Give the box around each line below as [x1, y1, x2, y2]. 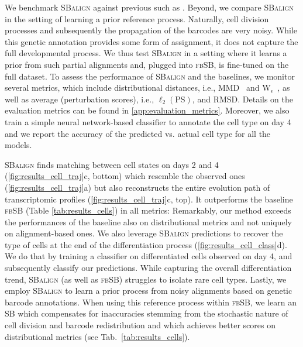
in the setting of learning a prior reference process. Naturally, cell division [5, 12, 269, 25]
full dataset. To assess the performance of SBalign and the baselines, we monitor [5, 70, 295, 82]
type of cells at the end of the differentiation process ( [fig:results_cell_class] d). [5, 238, 287, 250]
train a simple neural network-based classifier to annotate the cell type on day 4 [5, 115, 291, 128]
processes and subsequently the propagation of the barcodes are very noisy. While [5, 24, 298, 36]
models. [5, 139, 32, 151]
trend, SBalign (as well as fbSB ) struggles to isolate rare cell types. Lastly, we [5, 273, 287, 285]
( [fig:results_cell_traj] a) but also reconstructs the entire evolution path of [5, 181, 270, 193]
